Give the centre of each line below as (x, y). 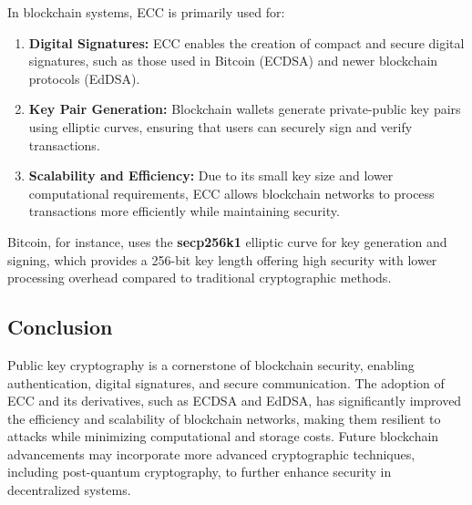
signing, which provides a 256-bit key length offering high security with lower (222, 259)
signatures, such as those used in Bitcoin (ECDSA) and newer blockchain (233, 61)
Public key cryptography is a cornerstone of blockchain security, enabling (211, 364)
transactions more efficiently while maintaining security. (184, 211)
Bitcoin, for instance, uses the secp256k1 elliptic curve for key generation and (227, 241)
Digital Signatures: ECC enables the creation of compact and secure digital (246, 42)
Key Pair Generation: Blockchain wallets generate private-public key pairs (245, 109)
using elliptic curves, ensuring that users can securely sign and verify (221, 126)
